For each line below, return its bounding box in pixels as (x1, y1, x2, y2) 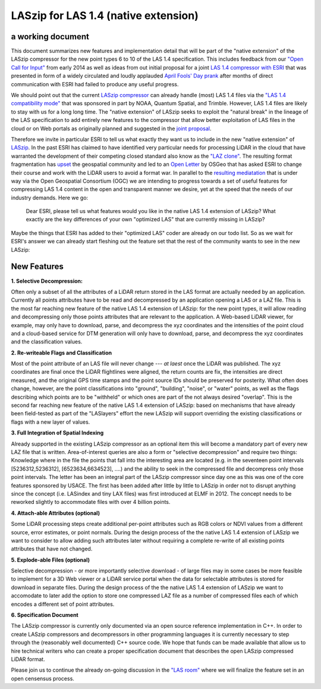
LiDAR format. (11, 655, 45, 663)
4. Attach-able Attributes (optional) (11, 509, 100, 516)
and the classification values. (11, 338, 83, 345)
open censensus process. (11, 675, 74, 682)
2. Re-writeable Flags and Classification (11, 349, 112, 356)
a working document (11, 32, 89, 42)
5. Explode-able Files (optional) (11, 556, 90, 563)
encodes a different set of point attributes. (11, 600, 115, 607)
